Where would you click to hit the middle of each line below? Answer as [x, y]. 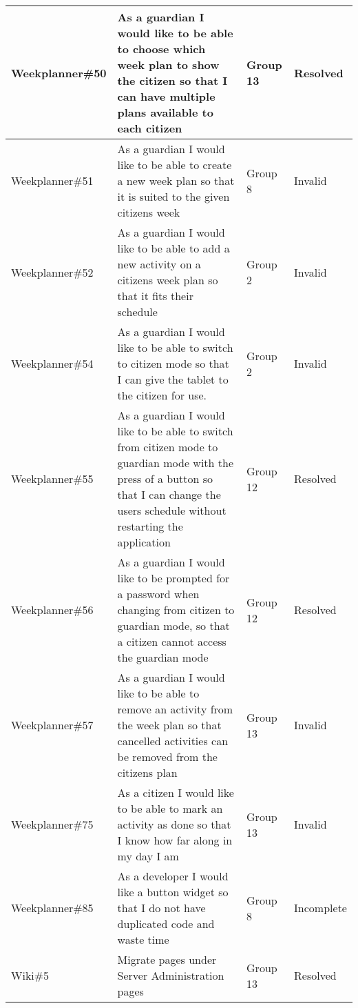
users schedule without [172, 510]
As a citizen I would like [176, 792]
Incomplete [320, 908]
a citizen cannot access [172, 641]
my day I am [148, 856]
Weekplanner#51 [52, 180]
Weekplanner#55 [52, 478]
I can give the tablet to [173, 379]
